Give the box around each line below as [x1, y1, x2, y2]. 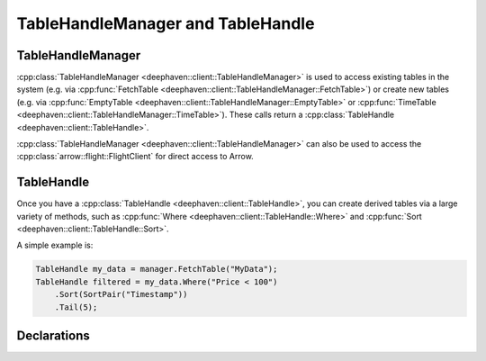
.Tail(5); [54, 302, 98, 312]
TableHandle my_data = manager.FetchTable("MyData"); [35, 264, 278, 275]
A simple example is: [16, 239, 94, 251]
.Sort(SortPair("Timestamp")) [54, 289, 188, 300]
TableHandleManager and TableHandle [16, 14, 315, 33]
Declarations [16, 329, 90, 344]
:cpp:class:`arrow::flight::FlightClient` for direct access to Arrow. [16, 151, 254, 162]
